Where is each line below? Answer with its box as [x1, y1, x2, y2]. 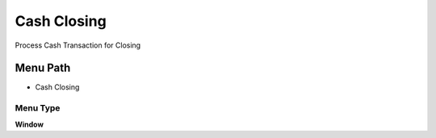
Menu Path [15, 61, 71, 75]
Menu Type [15, 102, 61, 114]
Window [15, 119, 44, 129]
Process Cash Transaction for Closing [15, 40, 141, 50]
